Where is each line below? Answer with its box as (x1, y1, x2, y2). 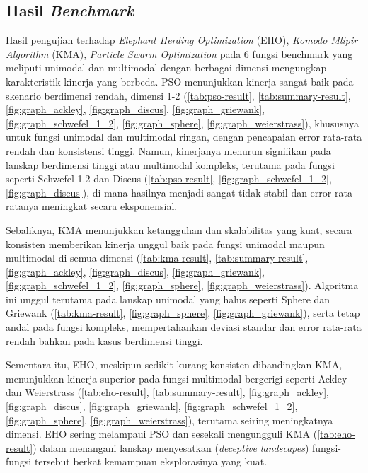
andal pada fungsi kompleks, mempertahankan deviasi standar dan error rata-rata (6, 320, 362, 334)
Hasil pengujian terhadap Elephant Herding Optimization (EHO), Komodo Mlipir (6, 33, 358, 47)
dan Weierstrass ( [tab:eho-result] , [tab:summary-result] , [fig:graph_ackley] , (6, 385, 329, 399)
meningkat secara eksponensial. (41, 199, 178, 214)
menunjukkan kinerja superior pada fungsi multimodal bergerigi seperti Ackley (6, 370, 347, 385)
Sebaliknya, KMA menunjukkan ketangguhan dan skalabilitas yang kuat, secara (6, 222, 352, 237)
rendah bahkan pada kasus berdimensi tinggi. (6, 333, 203, 348)
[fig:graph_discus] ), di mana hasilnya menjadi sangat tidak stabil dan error (6, 185, 332, 199)
